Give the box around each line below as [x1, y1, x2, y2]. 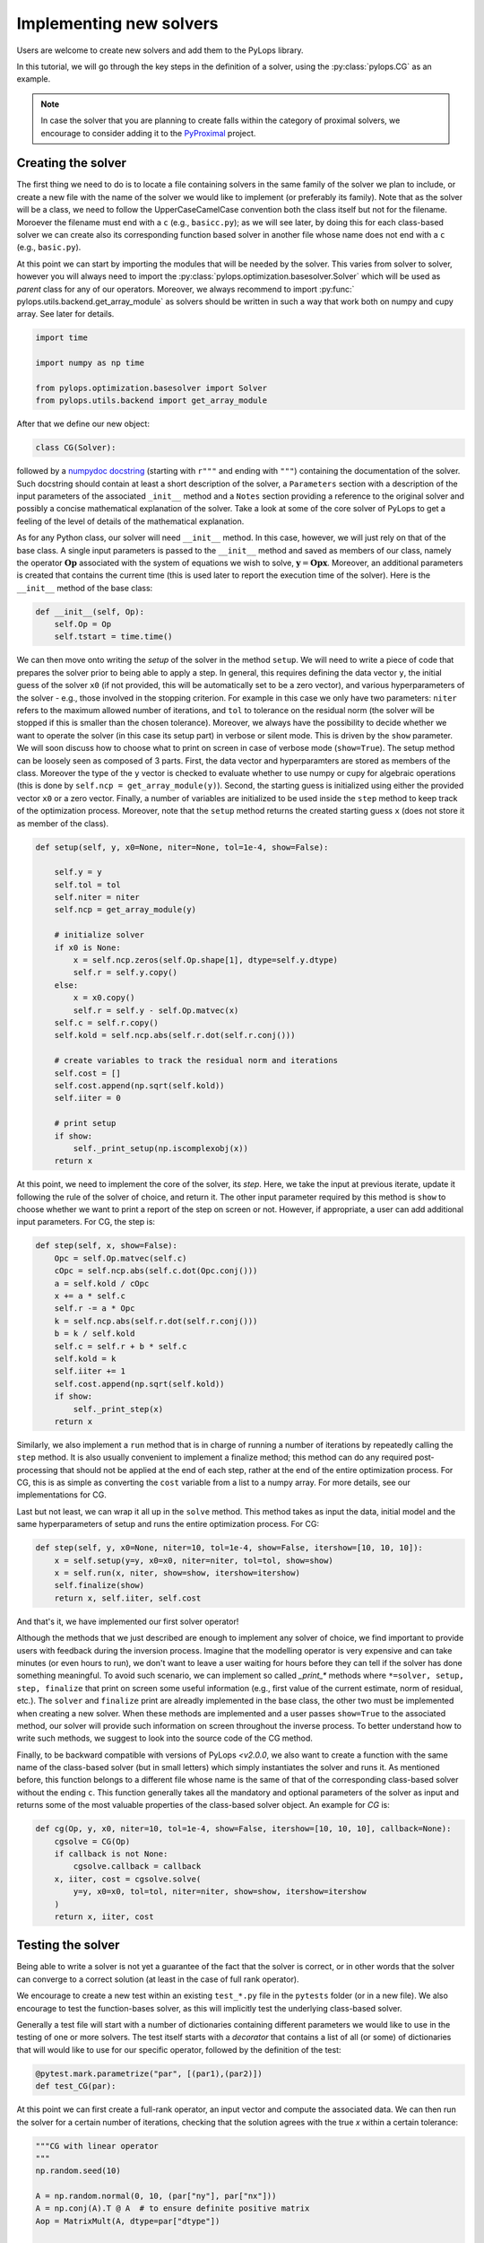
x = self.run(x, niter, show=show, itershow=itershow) [54, 1568, 300, 1578]
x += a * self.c [54, 1291, 125, 1301]
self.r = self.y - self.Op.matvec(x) [73, 1005, 239, 1016]
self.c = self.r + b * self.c [54, 1341, 187, 1351]
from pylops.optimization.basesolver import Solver [35, 382, 268, 393]
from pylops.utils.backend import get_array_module [35, 396, 268, 406]
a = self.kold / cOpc [54, 1279, 150, 1288]
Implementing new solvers [16, 13, 219, 33]
